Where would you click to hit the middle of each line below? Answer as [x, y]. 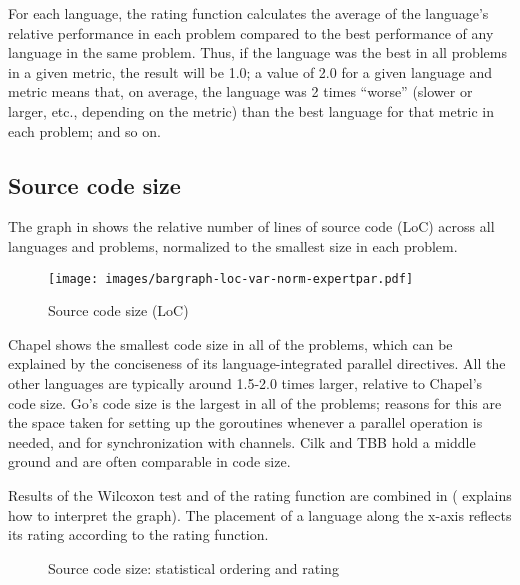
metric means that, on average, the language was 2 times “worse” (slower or [240, 91]
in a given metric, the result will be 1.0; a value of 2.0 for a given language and [250, 71]
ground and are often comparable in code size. [149, 461]
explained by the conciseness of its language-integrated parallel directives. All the [257, 363]
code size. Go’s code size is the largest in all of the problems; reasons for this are [255, 402]
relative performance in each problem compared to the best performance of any [251, 32]
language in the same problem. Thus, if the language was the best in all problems [257, 52]
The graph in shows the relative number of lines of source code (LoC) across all [251, 226]
